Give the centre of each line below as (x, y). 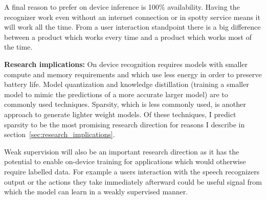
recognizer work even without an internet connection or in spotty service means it (132, 17)
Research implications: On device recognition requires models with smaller (126, 64)
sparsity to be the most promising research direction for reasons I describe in (125, 124)
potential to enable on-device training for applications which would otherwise (125, 161)
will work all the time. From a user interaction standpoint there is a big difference (132, 27)
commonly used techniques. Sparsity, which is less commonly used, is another (125, 104)
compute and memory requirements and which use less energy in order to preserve (133, 74)
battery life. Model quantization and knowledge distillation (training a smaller (127, 84)
